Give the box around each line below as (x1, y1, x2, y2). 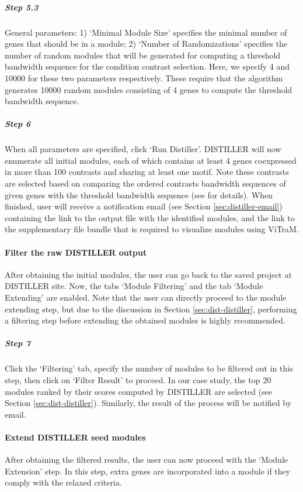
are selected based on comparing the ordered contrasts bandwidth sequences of (5, 177, 286, 190)
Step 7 (5, 337, 31, 349)
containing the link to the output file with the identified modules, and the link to (5, 211, 295, 223)
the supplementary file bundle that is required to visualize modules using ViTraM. (5, 223, 299, 235)
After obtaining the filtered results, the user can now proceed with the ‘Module (5, 453, 288, 466)
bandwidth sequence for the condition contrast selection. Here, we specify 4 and (5, 60, 290, 73)
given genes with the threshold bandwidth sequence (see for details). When (5, 188, 273, 201)
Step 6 (5, 118, 31, 130)
